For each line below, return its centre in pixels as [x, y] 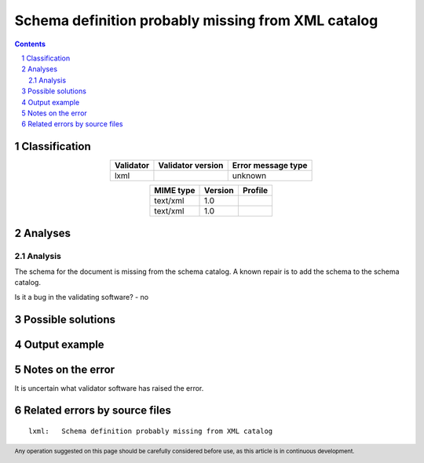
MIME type [175, 191]
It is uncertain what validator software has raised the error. [109, 388]
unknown [249, 176]
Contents [30, 44]
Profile [255, 191]
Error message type [270, 166]
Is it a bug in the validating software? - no [82, 297]
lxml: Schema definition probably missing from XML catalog [151, 431]
